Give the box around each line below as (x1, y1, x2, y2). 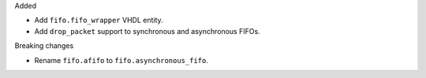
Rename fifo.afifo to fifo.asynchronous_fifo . (34, 55, 208, 65)
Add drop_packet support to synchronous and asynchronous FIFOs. (34, 26, 260, 35)
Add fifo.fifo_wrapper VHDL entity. (34, 16, 163, 25)
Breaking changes (14, 41, 74, 50)
